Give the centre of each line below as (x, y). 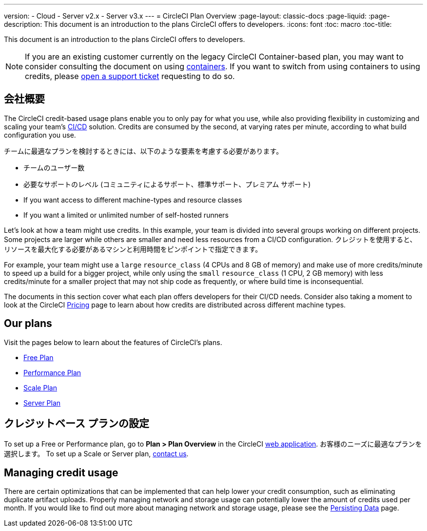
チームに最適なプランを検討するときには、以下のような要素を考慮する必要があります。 (144, 151)
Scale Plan (40, 388)
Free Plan (39, 357)
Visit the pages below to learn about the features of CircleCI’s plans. (113, 342)
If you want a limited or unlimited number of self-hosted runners (126, 215)
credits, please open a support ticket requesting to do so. (130, 76)
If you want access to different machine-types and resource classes (133, 200)
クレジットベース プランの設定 (77, 424)
